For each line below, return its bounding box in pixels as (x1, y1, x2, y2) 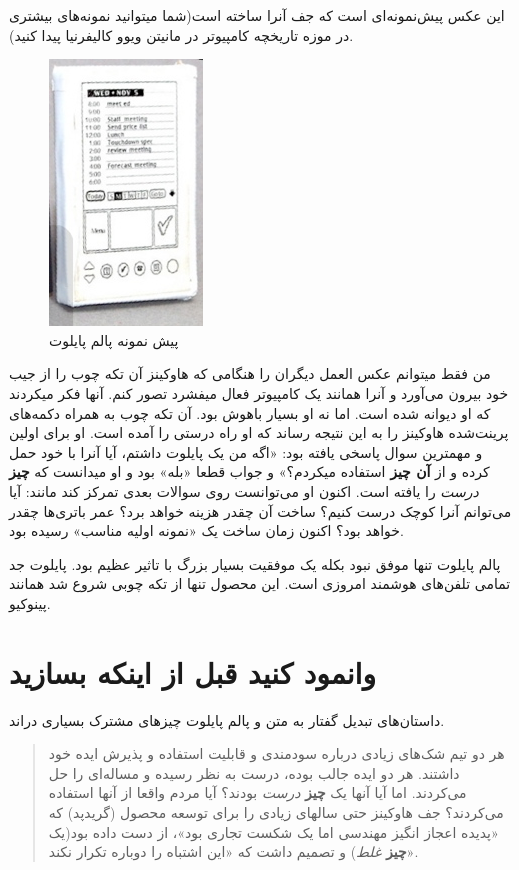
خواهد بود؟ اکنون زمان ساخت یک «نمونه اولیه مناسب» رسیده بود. (9, 520, 404, 541)
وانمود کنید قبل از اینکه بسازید (9, 651, 376, 692)
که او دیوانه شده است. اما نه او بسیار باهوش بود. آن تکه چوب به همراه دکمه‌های (9, 402, 491, 423)
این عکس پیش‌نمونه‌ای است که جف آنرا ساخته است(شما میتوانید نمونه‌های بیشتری (9, 5, 505, 25)
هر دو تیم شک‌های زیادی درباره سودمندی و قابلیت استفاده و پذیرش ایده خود (48, 743, 505, 764)
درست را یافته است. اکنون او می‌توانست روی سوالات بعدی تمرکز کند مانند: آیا (9, 480, 479, 501)
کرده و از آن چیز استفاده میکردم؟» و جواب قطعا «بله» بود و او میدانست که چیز (9, 461, 490, 482)
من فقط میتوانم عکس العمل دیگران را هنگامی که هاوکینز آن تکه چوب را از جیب (9, 363, 491, 384)
